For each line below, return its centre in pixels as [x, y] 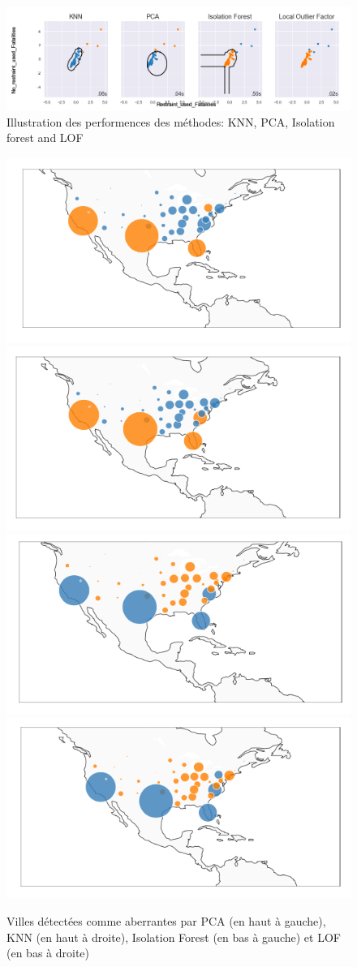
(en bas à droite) [48, 953]
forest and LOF [45, 138]
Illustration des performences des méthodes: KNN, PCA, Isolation [171, 121]
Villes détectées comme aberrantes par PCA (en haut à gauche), [166, 920]
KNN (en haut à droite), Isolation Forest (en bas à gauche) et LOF [174, 937]
